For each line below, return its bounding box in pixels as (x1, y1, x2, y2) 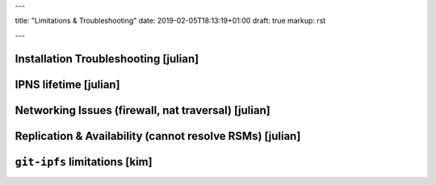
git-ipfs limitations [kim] (15, 154, 153, 169)
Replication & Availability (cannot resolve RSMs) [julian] (15, 129, 301, 143)
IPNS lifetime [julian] (15, 78, 120, 91)
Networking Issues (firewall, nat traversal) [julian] (15, 103, 270, 117)
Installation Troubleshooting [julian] (15, 52, 199, 65)
